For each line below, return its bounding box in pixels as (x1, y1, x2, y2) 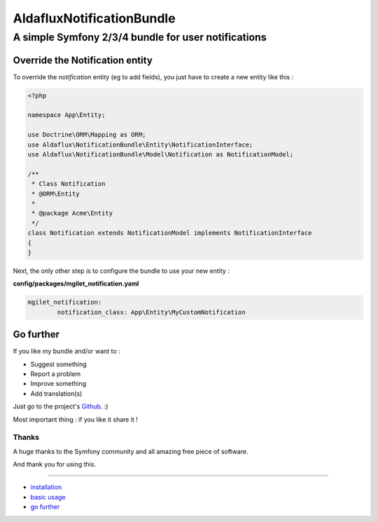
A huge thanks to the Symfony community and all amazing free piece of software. (13, 447, 248, 455)
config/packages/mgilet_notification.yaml (13, 279, 139, 288)
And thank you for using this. (13, 460, 97, 469)
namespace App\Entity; (27, 111, 106, 119)
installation (30, 483, 62, 491)
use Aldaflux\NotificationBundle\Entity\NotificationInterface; (27, 140, 253, 149)
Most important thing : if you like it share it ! (13, 415, 138, 424)
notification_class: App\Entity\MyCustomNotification (57, 308, 246, 316)
